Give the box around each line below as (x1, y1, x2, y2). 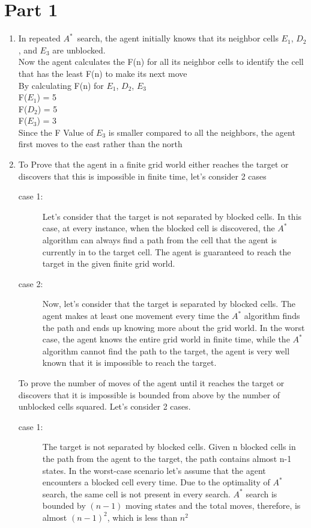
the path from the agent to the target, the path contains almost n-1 (42, 452, 292, 464)
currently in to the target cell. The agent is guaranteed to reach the (42, 245, 291, 258)
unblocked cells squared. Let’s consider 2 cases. (18, 400, 191, 413)
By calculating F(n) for (18, 79, 104, 91)
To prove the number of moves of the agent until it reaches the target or (18, 376, 285, 389)
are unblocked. (52, 43, 106, 56)
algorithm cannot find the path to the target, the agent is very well (42, 344, 290, 357)
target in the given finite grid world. (42, 257, 175, 270)
